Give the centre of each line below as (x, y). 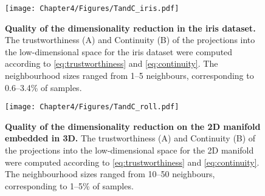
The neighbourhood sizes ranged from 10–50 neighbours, (110, 174)
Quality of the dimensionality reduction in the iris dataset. (130, 28)
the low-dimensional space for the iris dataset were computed (119, 51)
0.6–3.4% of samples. (43, 87)
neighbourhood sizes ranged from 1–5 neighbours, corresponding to (129, 76)
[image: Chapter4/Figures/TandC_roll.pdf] (92, 107)
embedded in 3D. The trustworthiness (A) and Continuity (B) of (130, 138)
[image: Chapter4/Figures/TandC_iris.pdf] (92, 8)
